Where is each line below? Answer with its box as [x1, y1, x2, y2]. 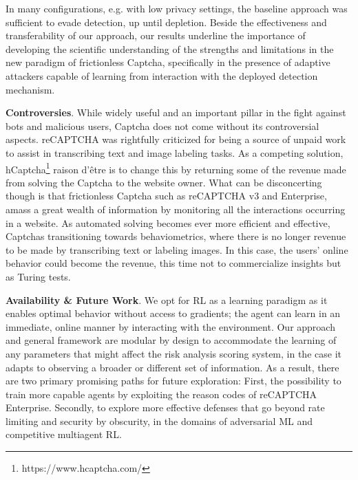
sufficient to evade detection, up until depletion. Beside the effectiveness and [6, 14, 327, 29]
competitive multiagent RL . [6, 427, 122, 441]
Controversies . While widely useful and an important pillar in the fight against [6, 105, 346, 120]
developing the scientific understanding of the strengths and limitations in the [6, 41, 334, 56]
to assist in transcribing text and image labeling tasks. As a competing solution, [6, 145, 344, 160]
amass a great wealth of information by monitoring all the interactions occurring [6, 201, 346, 216]
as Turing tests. [6, 269, 71, 283]
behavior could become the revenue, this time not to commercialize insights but [6, 256, 341, 270]
